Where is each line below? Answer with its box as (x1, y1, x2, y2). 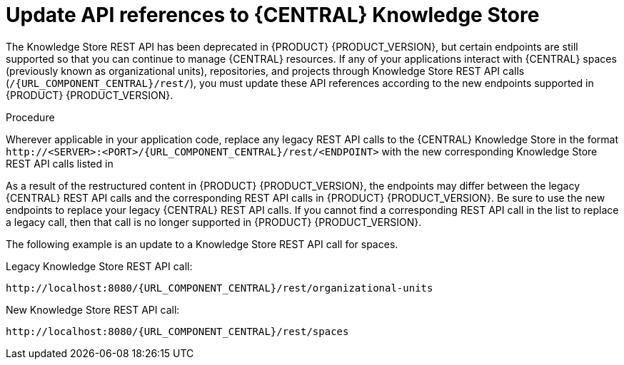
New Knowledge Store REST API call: (6, 303, 180, 316)
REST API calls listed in (6, 157, 114, 170)
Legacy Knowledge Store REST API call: (6, 259, 193, 272)
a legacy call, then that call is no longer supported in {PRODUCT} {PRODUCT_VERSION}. (6, 215, 422, 228)
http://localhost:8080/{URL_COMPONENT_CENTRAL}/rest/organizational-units (6, 282, 433, 294)
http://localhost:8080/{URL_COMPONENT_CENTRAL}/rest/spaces (6, 325, 349, 337)
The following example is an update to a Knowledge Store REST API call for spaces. (6, 237, 398, 250)
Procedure (6, 110, 55, 123)
